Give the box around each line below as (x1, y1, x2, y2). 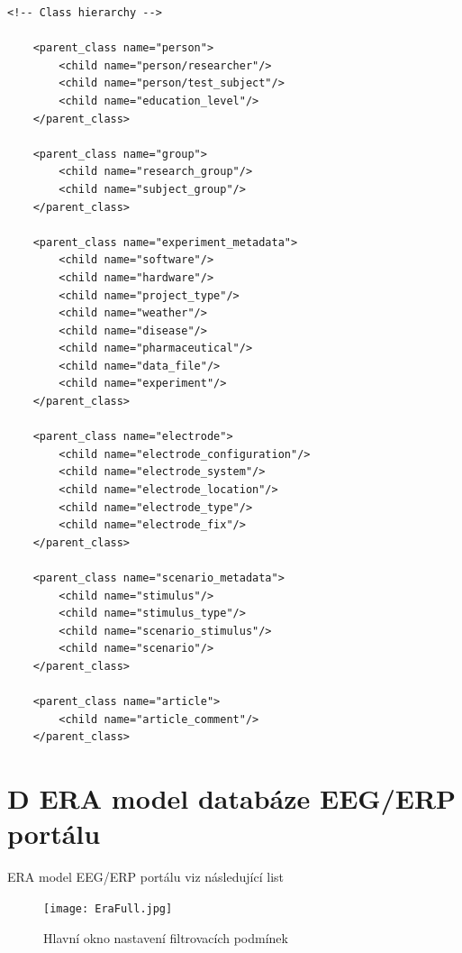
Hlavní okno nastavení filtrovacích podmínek (43, 928, 288, 947)
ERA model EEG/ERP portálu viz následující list (7, 867, 284, 886)
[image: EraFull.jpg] (43, 902, 173, 915)
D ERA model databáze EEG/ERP (7, 780, 457, 817)
